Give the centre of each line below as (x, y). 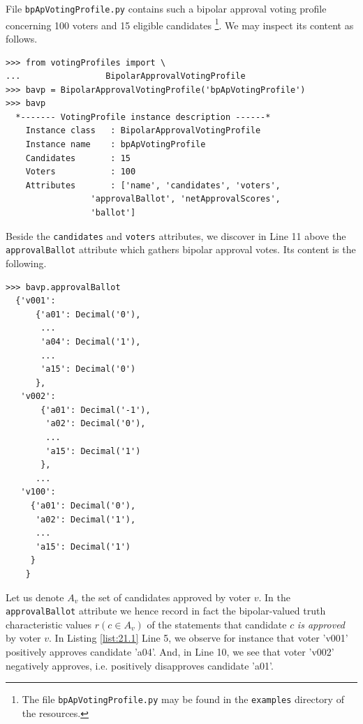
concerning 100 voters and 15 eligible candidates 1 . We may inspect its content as (180, 24)
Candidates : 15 (78, 158)
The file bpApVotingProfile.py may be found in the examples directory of (183, 699)
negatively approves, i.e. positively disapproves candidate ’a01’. (140, 665)
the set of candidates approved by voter (166, 597)
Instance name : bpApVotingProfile (116, 145)
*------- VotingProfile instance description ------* (143, 117)
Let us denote (35, 597)
